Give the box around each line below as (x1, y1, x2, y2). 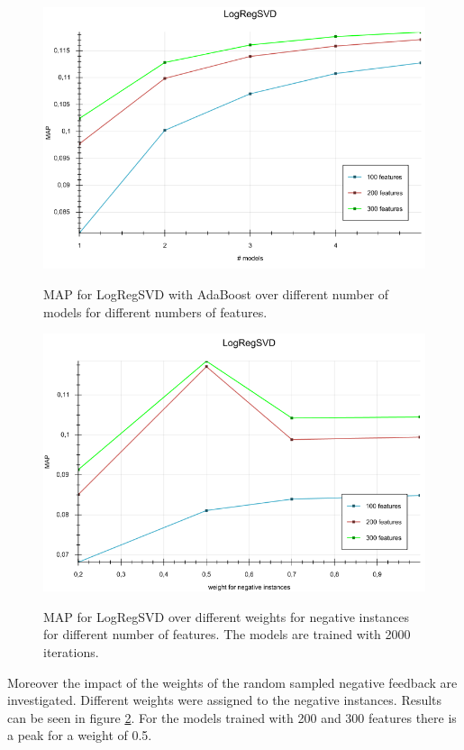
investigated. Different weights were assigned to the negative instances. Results (7, 691, 442, 709)
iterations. (43, 643, 99, 662)
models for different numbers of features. (43, 302, 268, 321)
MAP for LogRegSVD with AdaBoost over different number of (43, 284, 389, 303)
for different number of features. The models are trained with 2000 (43, 625, 411, 644)
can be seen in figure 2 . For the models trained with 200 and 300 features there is (7, 708, 457, 727)
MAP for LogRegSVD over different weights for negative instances (43, 607, 409, 626)
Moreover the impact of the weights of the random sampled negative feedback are (7, 672, 458, 691)
